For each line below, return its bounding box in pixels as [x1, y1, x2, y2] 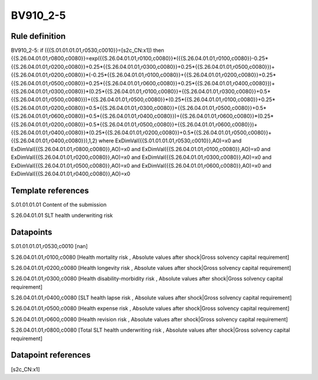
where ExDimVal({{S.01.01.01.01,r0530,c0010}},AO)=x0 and [98, 137, 241, 144]
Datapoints [11, 227, 52, 238]
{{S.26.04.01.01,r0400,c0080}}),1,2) [11, 137, 98, 144]
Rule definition [11, 31, 66, 41]
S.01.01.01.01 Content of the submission [11, 201, 107, 208]
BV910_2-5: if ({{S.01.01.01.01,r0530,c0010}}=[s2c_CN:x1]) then [11, 47, 164, 54]
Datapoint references [11, 350, 91, 360]
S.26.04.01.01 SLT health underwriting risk [11, 212, 113, 219]
